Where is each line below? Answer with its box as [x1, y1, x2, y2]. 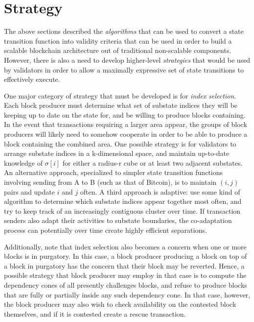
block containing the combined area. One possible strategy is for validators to [4, 138, 236, 149]
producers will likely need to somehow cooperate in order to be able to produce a [4, 129, 247, 139]
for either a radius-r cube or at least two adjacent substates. [62, 157, 243, 168]
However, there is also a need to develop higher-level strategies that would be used [4, 54, 251, 65]
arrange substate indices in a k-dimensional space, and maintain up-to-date [4, 148, 230, 158]
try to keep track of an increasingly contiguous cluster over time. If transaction [4, 205, 241, 216]
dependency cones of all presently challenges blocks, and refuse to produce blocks [4, 279, 247, 290]
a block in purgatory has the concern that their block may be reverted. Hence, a [4, 260, 245, 271]
